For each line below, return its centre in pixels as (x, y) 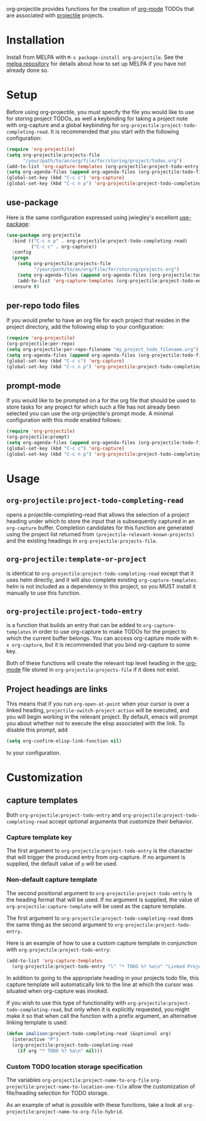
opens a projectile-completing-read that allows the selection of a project (98, 514)
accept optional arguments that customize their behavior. (121, 822)
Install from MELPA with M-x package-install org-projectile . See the (95, 57)
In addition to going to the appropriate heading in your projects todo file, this (103, 978)
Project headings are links (57, 689)
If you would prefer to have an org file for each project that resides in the (98, 320)
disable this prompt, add (37, 730)
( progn (20, 258)
